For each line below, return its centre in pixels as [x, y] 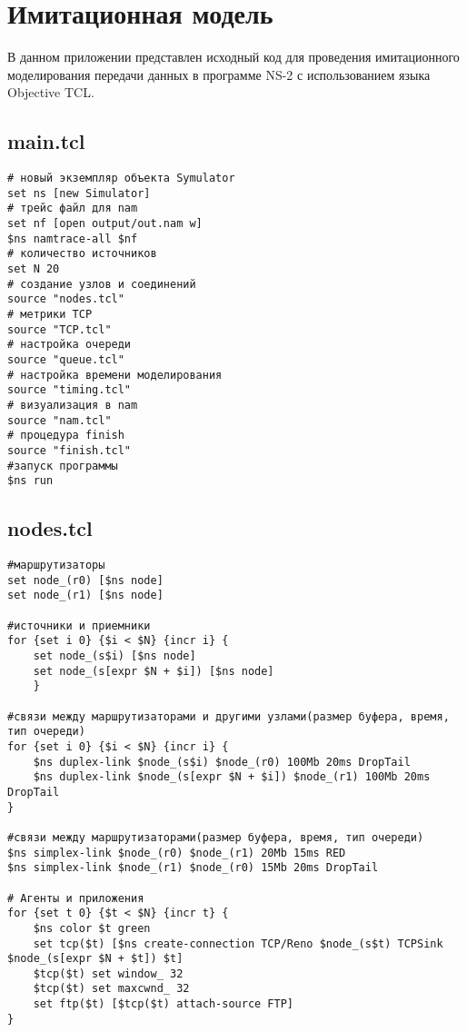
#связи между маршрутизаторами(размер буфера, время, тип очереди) [216, 837]
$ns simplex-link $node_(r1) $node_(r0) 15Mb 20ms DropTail [193, 868]
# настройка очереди [70, 345]
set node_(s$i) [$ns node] [114, 656]
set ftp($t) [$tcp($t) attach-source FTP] [163, 1004]
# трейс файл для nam [73, 208]
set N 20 [34, 269]
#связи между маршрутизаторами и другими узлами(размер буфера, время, [229, 716]
